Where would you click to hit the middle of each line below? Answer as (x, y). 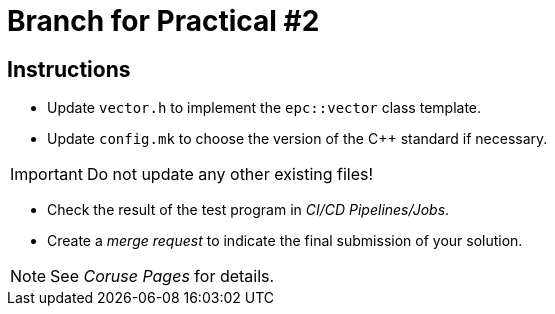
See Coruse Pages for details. (162, 276)
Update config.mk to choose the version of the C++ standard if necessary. (297, 139)
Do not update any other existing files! (230, 174)
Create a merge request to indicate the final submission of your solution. (285, 241)
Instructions (69, 69)
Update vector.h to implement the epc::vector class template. (264, 108)
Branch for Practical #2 (163, 21)
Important (46, 174)
